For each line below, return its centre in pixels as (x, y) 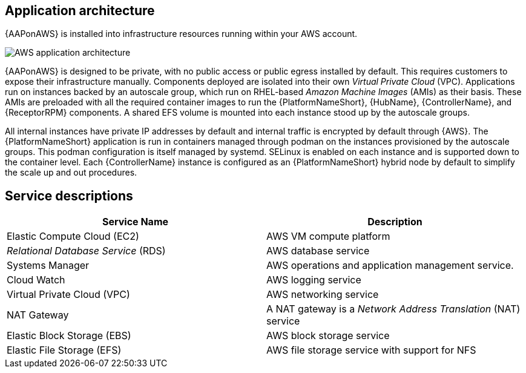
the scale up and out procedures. (71, 173)
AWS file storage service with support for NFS (371, 350)
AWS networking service (323, 295)
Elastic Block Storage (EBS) (69, 336)
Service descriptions (69, 196)
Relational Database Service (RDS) (86, 251)
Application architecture (80, 11)
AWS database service (318, 251)
